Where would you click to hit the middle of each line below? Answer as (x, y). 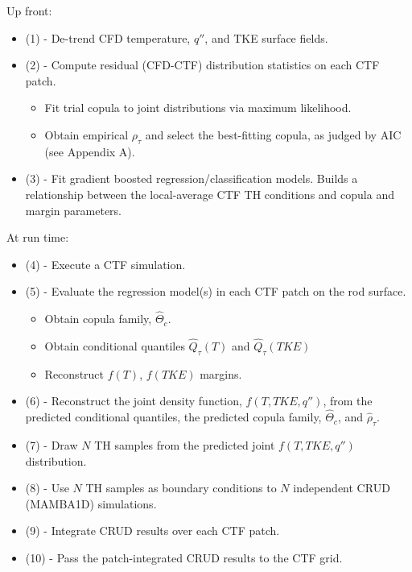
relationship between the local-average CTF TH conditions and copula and (210, 194)
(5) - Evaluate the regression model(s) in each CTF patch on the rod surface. (216, 291)
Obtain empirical (87, 134)
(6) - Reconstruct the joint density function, (134, 401)
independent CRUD (342, 488)
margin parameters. (73, 210)
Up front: (29, 10)
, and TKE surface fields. (266, 37)
